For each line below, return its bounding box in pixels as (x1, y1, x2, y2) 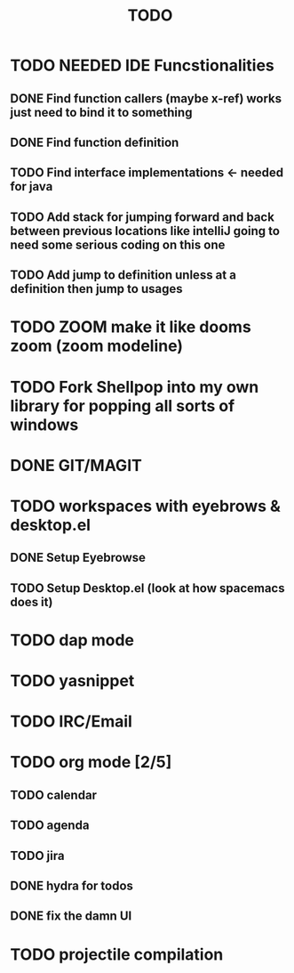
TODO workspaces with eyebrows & (10, 496, 281, 516)
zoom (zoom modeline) (10, 336, 184, 356)
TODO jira (10, 847, 65, 864)
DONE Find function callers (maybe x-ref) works (10, 91, 282, 106)
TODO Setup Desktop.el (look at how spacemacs (10, 580, 285, 596)
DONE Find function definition (10, 134, 179, 150)
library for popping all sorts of (10, 395, 235, 416)
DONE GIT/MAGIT (10, 455, 143, 475)
